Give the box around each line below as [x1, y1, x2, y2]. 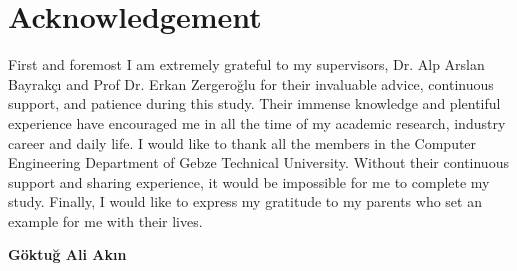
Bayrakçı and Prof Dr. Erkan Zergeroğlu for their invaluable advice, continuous [8, 73, 494, 94]
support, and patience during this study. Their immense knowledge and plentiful [8, 93, 501, 114]
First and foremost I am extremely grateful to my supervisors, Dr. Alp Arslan [8, 54, 485, 75]
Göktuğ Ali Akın [8, 244, 127, 265]
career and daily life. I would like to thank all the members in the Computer [8, 132, 477, 153]
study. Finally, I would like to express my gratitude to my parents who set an [8, 191, 482, 212]
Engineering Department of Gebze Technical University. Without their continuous [8, 152, 509, 173]
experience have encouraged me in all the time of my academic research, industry [8, 112, 506, 133]
